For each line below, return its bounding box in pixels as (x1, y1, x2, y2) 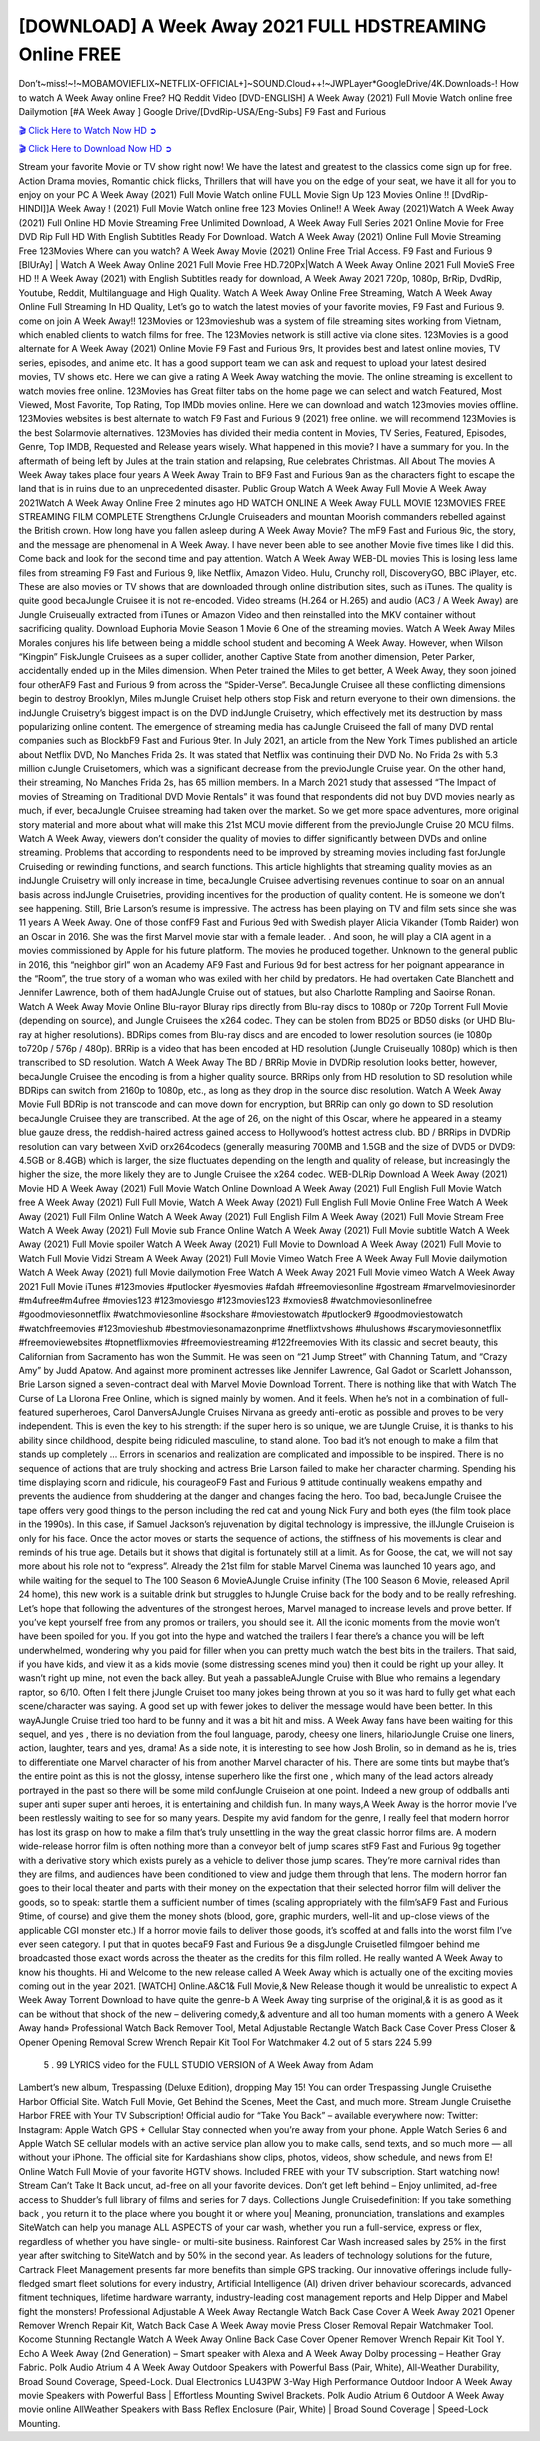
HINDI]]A (18, 203, 56, 215)
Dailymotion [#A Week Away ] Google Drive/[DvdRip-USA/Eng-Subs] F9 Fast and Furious (18, 106, 387, 118)
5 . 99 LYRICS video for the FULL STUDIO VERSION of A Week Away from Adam (43, 2059, 374, 2071)
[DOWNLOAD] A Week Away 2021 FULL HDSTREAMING (18, 15, 487, 37)
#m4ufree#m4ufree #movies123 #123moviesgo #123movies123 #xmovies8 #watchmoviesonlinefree (18, 1294, 433, 1306)
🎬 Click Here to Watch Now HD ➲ (18, 124, 157, 136)
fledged (18, 2277, 51, 2289)
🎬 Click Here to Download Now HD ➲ (18, 142, 173, 154)
